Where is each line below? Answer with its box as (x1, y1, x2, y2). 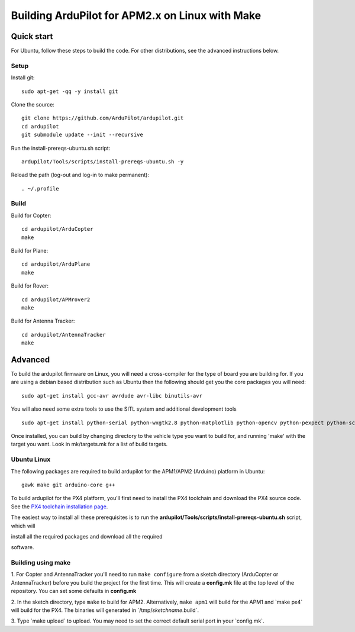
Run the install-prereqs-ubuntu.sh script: (11, 144, 111, 151)
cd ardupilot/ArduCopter (21, 225, 93, 233)
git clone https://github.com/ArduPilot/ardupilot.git (21, 115, 184, 121)
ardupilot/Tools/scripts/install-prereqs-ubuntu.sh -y (21, 158, 184, 165)
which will (11, 522, 35, 529)
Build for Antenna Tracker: (11, 317, 75, 325)
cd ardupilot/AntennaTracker (21, 331, 106, 338)
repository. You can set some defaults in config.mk (11, 588, 137, 595)
